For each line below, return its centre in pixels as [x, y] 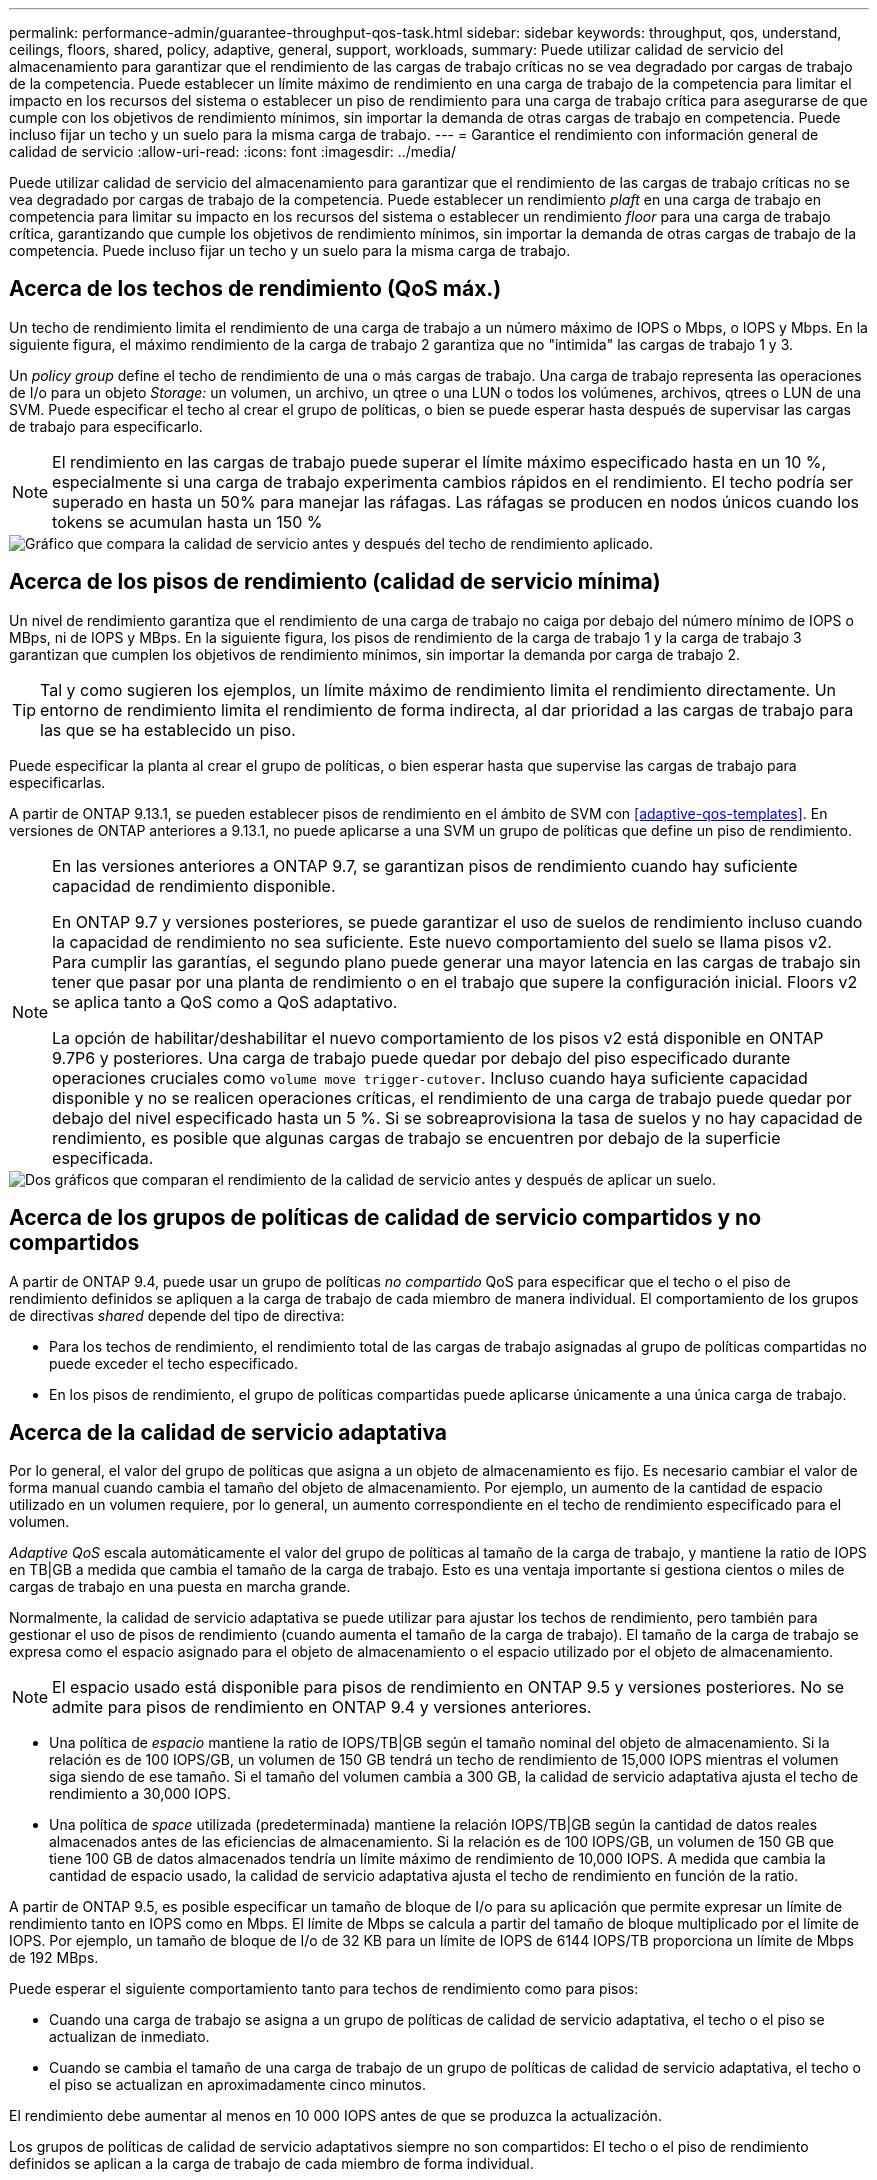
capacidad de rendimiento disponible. [194, 885]
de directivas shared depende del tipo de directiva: [177, 1315]
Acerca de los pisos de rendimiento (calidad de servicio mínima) [335, 582]
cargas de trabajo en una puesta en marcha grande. [180, 1587]
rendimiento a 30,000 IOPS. [140, 1794]
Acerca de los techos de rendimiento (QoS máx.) [255, 289]
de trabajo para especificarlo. [106, 426]
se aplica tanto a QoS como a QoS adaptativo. [225, 1001]
